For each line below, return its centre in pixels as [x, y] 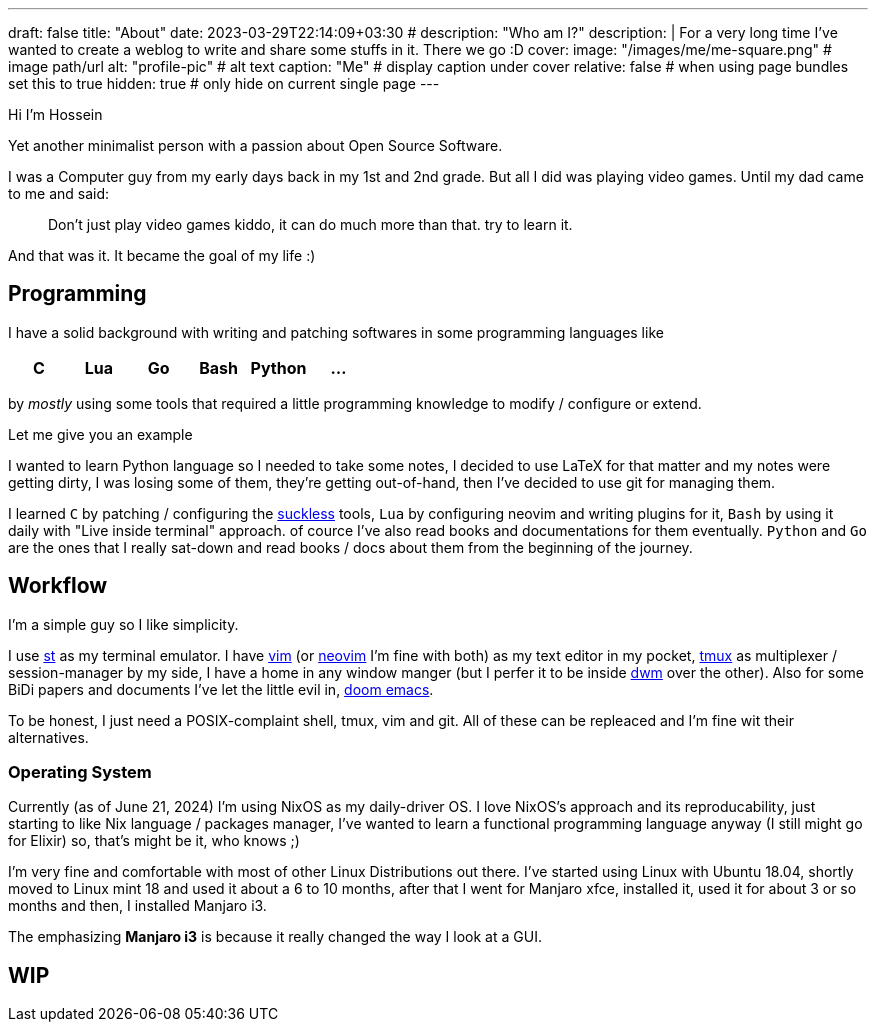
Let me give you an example [100, 434]
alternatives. [48, 737]
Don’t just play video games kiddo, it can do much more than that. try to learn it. [310, 224]
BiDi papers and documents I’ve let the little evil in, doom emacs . [221, 689]
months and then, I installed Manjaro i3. [137, 906]
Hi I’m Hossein [55, 114]
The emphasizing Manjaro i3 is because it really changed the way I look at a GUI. [275, 937]
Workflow [58, 586]
